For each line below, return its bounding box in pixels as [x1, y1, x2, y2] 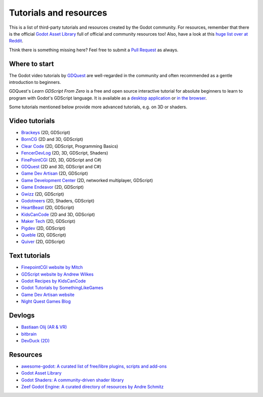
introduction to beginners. [9, 79, 61, 85]
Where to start [9, 60, 54, 68]
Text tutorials [9, 252, 51, 260]
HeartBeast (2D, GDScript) [21, 205, 75, 211]
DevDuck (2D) [21, 337, 50, 343]
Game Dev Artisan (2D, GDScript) [21, 171, 88, 177]
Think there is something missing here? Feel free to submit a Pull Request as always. [9, 47, 179, 53]
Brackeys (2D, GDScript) [21, 130, 71, 136]
